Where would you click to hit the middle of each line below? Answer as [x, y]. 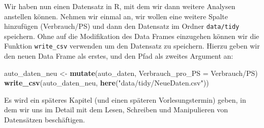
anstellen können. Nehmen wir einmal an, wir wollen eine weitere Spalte [116, 16]
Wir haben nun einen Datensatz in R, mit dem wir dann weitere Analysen [120, 6]
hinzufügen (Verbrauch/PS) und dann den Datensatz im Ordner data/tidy [122, 26]
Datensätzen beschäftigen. [45, 120]
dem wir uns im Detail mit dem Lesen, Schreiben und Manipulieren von [116, 110]
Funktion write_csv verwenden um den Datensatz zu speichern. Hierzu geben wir [132, 46]
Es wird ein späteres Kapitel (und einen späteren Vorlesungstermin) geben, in [125, 99]
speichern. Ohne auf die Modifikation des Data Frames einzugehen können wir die [132, 36]
